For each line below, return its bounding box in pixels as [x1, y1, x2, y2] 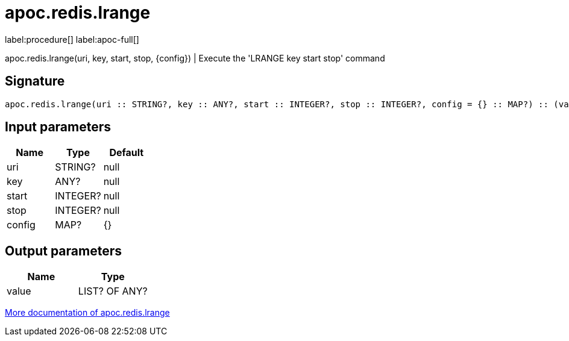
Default [109, 146, 144, 159]
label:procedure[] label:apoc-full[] [5, 34, 139, 45]
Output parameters [5, 243, 122, 258]
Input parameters [5, 119, 112, 135]
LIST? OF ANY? [78, 285, 148, 298]
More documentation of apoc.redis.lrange [5, 307, 170, 318]
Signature [5, 74, 65, 89]
